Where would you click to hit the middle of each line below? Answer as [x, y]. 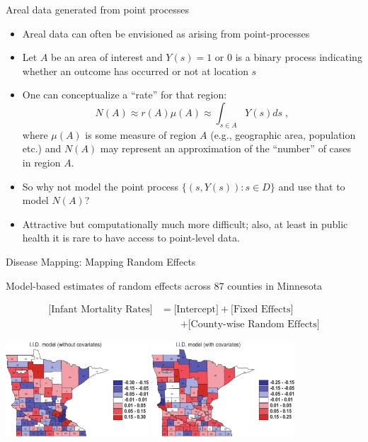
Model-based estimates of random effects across [108, 285]
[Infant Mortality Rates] [100, 310]
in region [41, 162]
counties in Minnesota [275, 285]
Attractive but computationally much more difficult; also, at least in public [185, 223]
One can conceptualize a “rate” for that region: [125, 95]
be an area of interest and [107, 57]
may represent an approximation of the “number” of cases [226, 148]
